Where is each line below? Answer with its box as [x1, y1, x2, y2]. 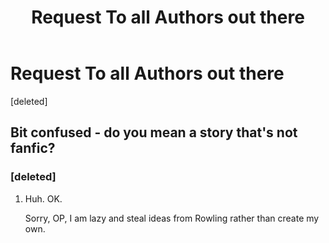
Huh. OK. [24, 192, 63, 205]
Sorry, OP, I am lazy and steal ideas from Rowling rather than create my [24, 212, 320, 224]
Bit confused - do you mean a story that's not [10, 124, 298, 141]
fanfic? [10, 140, 56, 157]
